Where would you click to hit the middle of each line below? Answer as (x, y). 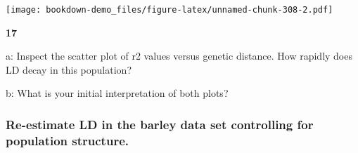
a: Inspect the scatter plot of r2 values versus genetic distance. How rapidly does (179, 56)
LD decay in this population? (69, 69)
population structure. (67, 140)
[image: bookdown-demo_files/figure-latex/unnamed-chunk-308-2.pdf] (170, 10)
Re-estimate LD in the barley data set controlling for (160, 124)
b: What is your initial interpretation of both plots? (117, 93)
